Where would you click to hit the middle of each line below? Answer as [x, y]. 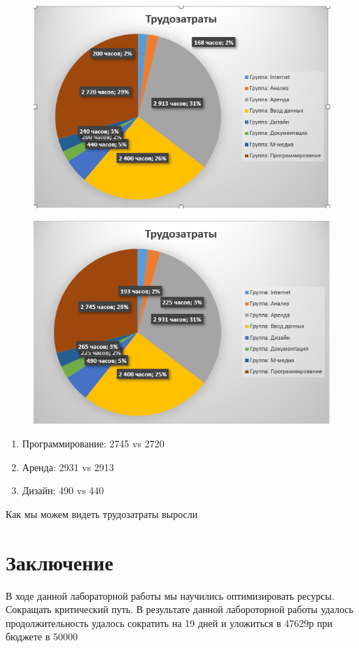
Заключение [59, 562]
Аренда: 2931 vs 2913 [68, 467]
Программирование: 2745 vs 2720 [93, 444]
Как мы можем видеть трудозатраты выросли [102, 513]
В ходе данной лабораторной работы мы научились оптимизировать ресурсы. [170, 595]
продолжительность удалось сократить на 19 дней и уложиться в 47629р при [169, 622]
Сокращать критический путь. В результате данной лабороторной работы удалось [179, 609]
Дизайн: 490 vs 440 [63, 490]
